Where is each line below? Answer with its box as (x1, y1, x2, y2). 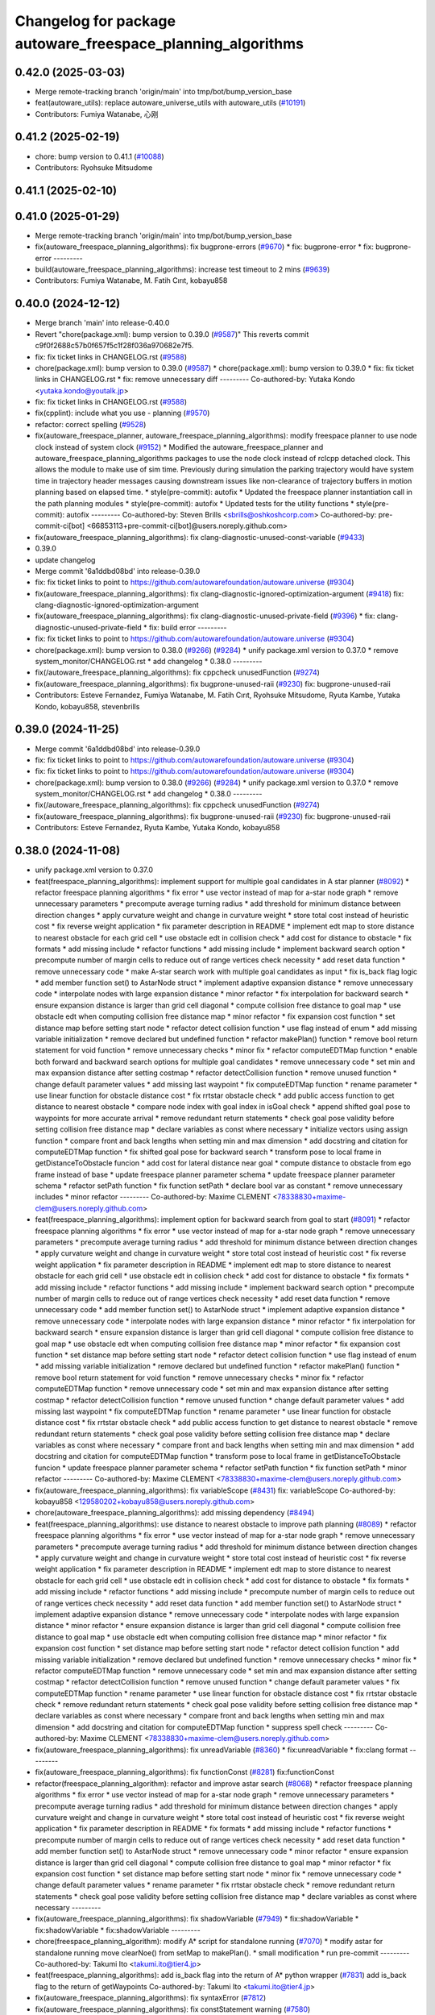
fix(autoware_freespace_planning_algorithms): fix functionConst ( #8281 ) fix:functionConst (35, 1768, 334, 1777)
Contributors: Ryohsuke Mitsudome (35, 162, 153, 172)
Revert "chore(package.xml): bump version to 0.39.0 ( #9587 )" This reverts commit (35, 329, 309, 339)
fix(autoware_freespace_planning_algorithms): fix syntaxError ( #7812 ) (35, 1993, 267, 2003)
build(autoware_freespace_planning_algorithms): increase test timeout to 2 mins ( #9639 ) (35, 264, 330, 274)
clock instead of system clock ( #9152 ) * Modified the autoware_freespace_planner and (35, 442, 324, 451)
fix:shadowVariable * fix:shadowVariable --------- (35, 1925, 201, 1934)
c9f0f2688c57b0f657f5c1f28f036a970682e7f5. (35, 341, 194, 351)
